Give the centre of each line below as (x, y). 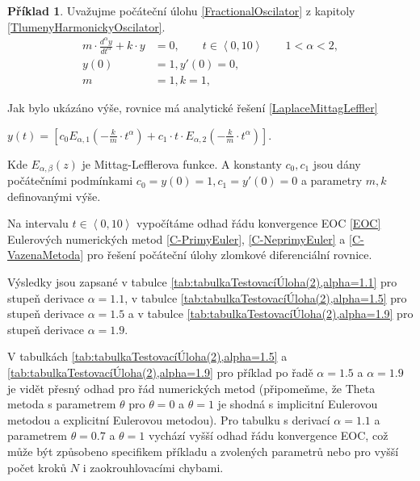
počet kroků (37, 467)
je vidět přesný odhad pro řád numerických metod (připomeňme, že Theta (191, 388)
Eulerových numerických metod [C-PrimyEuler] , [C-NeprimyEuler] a (176, 238)
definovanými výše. (54, 196)
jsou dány (337, 163)
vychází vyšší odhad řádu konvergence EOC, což (268, 435)
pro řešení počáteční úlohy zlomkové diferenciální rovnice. (229, 255)
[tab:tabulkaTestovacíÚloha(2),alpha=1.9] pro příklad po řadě (160, 372)
